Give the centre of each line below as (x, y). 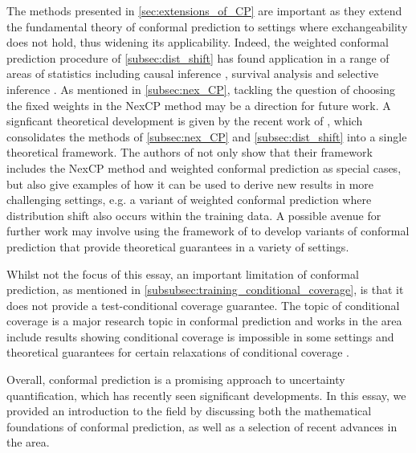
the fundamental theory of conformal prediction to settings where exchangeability (207, 26)
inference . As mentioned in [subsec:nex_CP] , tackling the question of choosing (201, 89)
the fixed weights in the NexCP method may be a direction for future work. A (199, 105)
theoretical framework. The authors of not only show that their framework (190, 152)
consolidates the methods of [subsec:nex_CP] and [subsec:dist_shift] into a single (207, 136)
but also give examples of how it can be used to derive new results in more (190, 184)
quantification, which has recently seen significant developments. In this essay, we (206, 395)
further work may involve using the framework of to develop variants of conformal (208, 231)
